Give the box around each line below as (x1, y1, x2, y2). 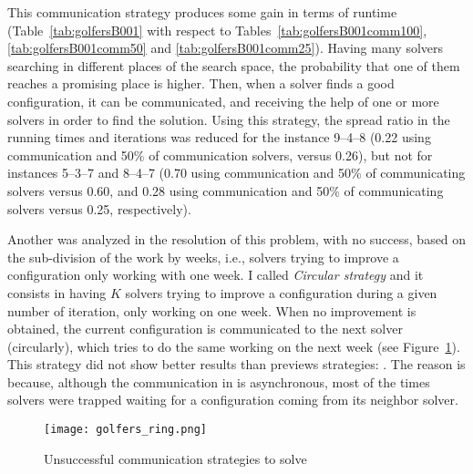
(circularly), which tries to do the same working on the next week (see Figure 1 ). (7, 336, 460, 355)
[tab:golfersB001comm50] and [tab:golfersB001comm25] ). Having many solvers (7, 38, 444, 57)
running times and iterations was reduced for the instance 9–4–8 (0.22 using (7, 128, 431, 147)
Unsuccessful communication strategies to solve (44, 448, 307, 468)
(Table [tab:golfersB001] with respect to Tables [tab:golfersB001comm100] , (7, 20, 427, 39)
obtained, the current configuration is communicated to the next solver (7, 319, 403, 338)
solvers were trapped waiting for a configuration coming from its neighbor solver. (7, 390, 458, 409)
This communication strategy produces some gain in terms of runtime (7, 3, 397, 21)
